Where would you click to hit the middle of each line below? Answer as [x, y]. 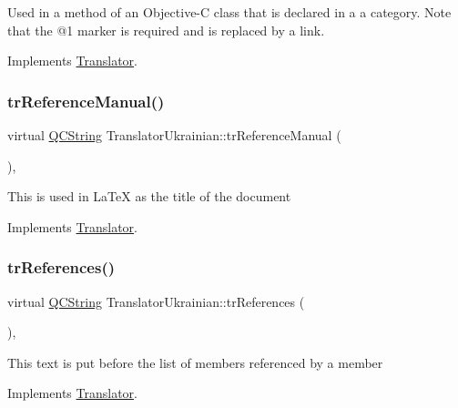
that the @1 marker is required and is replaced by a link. [166, 30]
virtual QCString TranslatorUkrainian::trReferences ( [156, 301]
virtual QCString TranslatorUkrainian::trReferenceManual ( [174, 135]
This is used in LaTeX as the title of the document [149, 196]
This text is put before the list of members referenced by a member [195, 362]
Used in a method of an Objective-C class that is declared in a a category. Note [229, 12]
